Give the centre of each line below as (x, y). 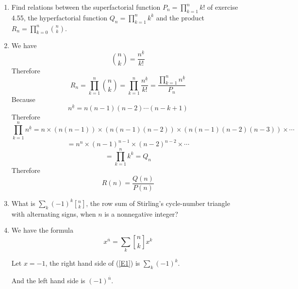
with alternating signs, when (54, 213)
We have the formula (42, 230)
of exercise (223, 7)
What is (23, 203)
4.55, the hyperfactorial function (59, 17)
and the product (180, 17)
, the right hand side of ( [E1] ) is (93, 263)
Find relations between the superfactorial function (86, 7)
